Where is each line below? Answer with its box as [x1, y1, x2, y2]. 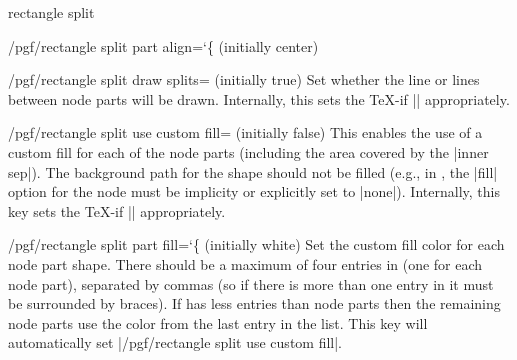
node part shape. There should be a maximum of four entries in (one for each [8, 253, 483, 274]
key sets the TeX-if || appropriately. [8, 200, 226, 221]
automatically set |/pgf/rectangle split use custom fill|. [8, 332, 343, 353]
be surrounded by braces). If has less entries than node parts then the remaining [8, 293, 501, 314]
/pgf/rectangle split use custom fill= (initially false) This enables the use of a [8, 122, 483, 143]
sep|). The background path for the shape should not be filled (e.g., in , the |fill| [8, 161, 498, 182]
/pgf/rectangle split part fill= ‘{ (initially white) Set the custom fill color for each [8, 234, 505, 255]
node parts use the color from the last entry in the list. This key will [8, 312, 428, 333]
